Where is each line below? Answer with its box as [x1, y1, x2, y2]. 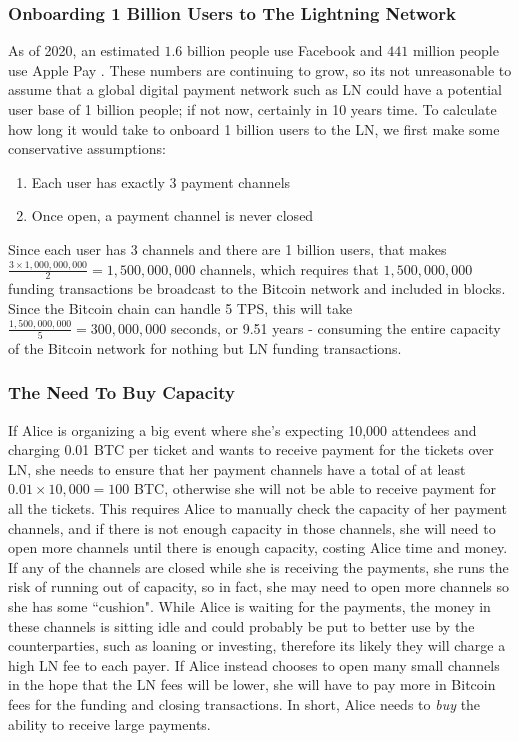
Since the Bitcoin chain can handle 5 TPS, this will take [8, 297, 353, 318]
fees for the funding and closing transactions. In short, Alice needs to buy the [8, 694, 481, 715]
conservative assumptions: [8, 138, 166, 159]
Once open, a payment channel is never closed [31, 205, 314, 226]
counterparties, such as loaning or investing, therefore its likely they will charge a [8, 635, 506, 656]
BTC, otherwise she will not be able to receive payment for [134, 478, 497, 499]
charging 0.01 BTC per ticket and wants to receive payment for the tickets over [8, 439, 494, 460]
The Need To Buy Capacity [8, 380, 235, 405]
